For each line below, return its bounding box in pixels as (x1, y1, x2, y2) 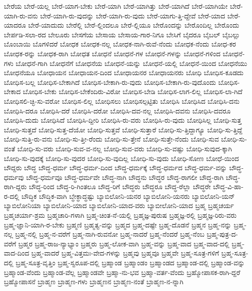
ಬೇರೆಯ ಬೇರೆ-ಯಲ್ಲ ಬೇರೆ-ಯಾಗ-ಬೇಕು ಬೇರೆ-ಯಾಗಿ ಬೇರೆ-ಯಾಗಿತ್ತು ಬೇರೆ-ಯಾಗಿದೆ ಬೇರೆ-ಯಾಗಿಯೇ (4, 1, 228, 11)
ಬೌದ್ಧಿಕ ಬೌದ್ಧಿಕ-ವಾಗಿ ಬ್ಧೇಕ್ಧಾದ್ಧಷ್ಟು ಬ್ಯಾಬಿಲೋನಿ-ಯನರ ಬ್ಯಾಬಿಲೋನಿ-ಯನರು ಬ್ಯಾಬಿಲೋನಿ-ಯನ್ (21, 191, 235, 201)
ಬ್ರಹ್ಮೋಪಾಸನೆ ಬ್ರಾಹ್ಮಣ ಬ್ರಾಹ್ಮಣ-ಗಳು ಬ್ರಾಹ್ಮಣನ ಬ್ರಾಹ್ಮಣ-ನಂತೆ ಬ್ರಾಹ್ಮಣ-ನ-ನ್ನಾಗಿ (4, 276, 184, 287)
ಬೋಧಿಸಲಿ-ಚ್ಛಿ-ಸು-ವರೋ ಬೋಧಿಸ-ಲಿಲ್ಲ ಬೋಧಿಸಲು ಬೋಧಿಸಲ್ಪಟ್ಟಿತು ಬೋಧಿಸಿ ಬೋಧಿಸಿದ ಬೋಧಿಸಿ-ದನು (4, 96, 240, 106)
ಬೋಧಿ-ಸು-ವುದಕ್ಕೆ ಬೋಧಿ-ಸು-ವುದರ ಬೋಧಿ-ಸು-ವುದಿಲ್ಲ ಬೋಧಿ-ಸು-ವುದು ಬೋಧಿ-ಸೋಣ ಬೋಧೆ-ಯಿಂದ (4, 153, 239, 163)
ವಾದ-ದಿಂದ (4, 248, 29, 258)
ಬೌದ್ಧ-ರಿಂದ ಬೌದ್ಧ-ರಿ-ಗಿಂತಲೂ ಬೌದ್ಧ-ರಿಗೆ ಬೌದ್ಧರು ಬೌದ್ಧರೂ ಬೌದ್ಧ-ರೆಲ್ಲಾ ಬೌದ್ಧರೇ (29, 181, 211, 192)
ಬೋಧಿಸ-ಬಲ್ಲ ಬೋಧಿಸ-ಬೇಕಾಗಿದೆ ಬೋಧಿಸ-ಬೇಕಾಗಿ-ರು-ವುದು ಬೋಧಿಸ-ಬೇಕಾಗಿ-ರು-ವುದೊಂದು (4, 77, 216, 87)
